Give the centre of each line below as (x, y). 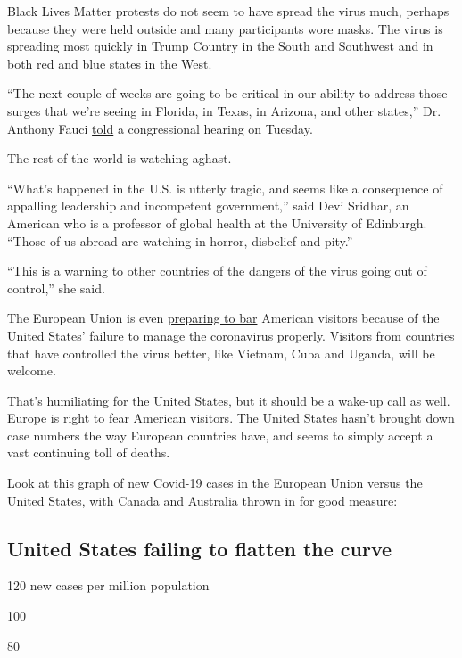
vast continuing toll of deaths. (89, 452)
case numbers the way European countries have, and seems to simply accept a (220, 435)
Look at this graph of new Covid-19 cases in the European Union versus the (215, 483)
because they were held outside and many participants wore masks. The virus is (225, 28)
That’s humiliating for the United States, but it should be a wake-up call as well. (229, 400)
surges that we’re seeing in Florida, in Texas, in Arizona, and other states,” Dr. (224, 110)
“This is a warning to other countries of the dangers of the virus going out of (217, 271)
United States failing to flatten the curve (200, 548)
